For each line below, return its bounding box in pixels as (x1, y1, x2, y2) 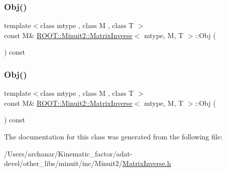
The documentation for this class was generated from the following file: (4, 131, 222, 141)
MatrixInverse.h (122, 158, 171, 168)
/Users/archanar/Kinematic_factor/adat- (4, 148, 133, 158)
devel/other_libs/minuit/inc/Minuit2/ (4, 158, 123, 168)
